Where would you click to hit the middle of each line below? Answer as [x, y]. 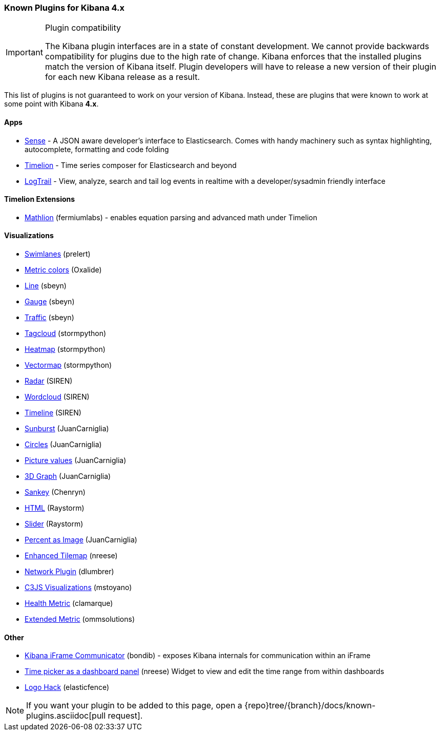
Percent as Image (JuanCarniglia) [81, 540]
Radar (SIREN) [49, 381]
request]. [125, 716]
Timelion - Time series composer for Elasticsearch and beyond [131, 165]
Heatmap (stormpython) [65, 349]
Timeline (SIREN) [53, 413]
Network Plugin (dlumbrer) [69, 572]
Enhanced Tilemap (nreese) [71, 556]
